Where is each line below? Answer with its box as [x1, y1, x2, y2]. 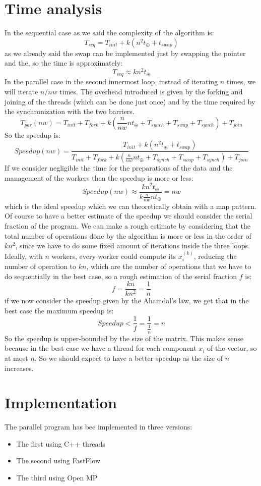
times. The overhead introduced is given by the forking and [59, 86, 243, 97]
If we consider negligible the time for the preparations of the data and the [5, 163, 233, 173]
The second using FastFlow [16, 455, 101, 466]
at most [5, 352, 28, 363]
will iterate [5, 86, 38, 97]
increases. [5, 362, 34, 373]
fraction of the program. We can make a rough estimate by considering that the [5, 221, 251, 231]
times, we [226, 76, 256, 87]
